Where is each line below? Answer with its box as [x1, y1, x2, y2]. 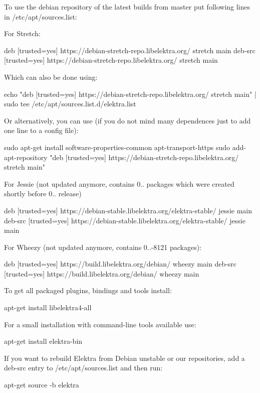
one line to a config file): [4, 125, 79, 136]
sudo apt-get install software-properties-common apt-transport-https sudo [4, 142, 230, 152]
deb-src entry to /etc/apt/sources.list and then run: [4, 362, 163, 373]
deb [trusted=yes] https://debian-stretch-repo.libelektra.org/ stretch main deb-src [4, 45, 255, 55]
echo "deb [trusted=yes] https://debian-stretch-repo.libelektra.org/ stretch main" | [4, 88, 256, 99]
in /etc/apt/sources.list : [4, 11, 77, 22]
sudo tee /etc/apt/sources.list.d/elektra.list [4, 98, 136, 109]
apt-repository [4, 152, 48, 162]
